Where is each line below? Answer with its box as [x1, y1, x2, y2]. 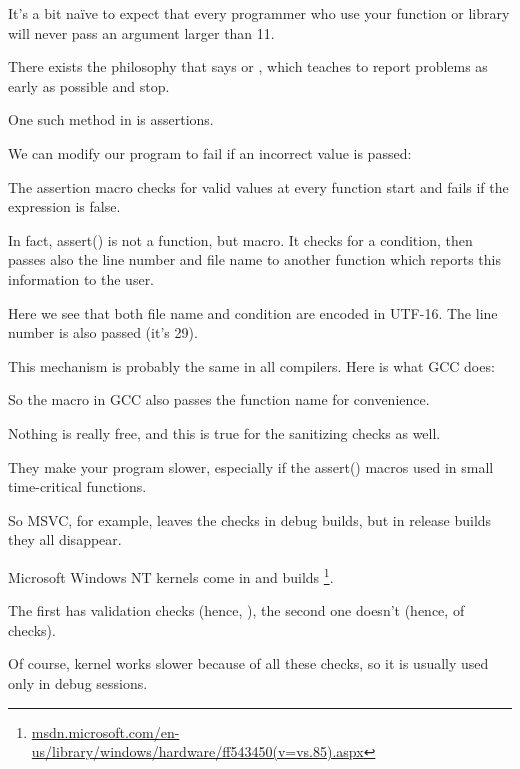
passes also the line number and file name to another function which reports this [8, 249, 501, 270]
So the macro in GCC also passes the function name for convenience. [8, 389, 430, 410]
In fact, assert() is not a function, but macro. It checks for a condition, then [8, 229, 473, 250]
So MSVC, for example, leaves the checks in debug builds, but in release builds [8, 509, 492, 530]
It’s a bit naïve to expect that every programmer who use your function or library [8, 3, 510, 23]
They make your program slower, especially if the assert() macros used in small [8, 456, 494, 477]
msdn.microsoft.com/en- [31, 721, 180, 742]
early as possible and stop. [8, 75, 170, 96]
